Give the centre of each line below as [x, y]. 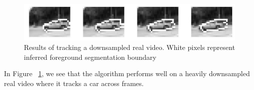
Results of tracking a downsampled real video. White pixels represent [129, 47]
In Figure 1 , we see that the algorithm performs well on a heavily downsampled [127, 73]
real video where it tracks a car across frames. [74, 83]
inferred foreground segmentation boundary [90, 57]
